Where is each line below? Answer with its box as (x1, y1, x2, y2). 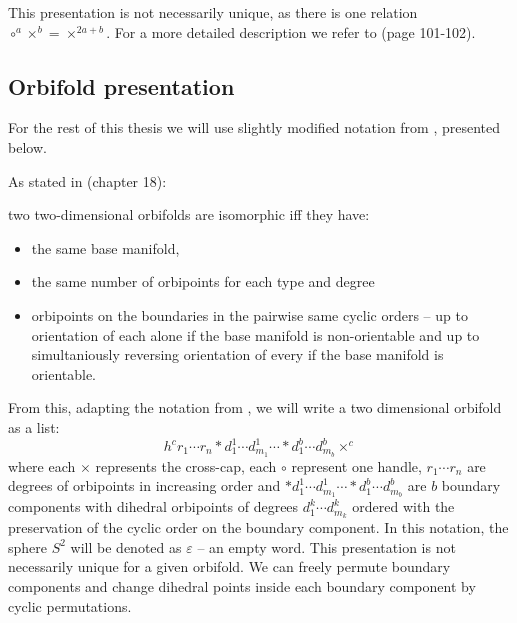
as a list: (8, 416, 60, 437)
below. (8, 136, 47, 157)
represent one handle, (291, 455, 422, 476)
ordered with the (352, 496, 455, 517)
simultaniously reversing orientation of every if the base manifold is (31, 344, 444, 365)
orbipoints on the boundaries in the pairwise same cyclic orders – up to (31, 304, 468, 325)
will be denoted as (70, 536, 182, 557)
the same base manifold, (31, 237, 180, 258)
